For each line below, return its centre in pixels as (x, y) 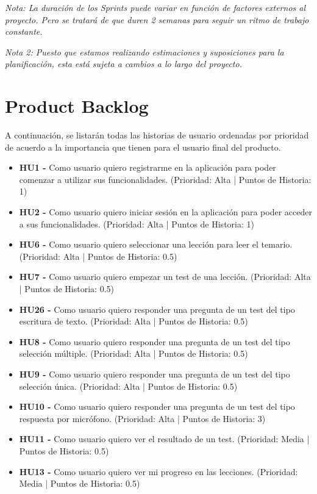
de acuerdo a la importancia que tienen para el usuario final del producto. (143, 147)
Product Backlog (77, 106)
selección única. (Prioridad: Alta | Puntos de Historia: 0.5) (128, 386)
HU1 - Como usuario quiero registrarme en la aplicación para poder (148, 167)
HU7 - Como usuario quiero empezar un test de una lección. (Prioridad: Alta (165, 277)
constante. (24, 31)
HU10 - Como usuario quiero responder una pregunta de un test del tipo (157, 406)
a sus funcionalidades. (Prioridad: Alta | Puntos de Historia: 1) (137, 224)
